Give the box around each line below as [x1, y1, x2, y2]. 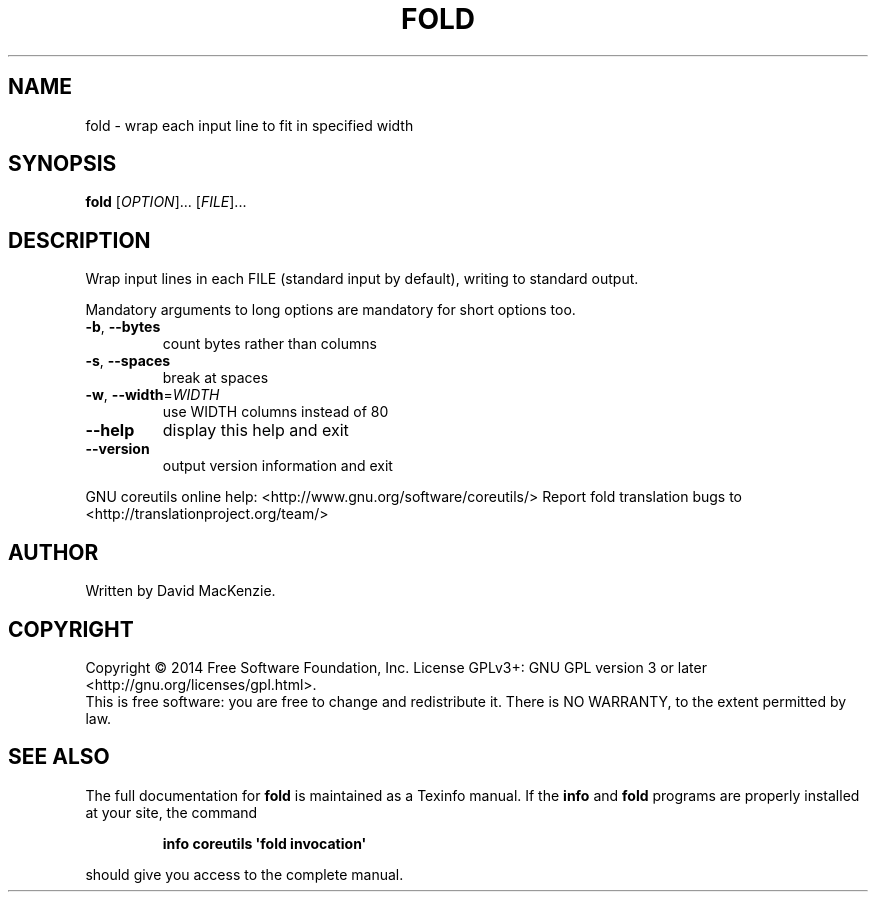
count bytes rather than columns [162, 335, 377, 353]
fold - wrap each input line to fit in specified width [85, 116, 414, 134]
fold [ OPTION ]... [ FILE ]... [85, 193, 247, 211]
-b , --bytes [85, 318, 161, 336]
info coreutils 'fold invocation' [162, 834, 367, 852]
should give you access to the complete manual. [85, 865, 404, 883]
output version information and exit [162, 457, 393, 475]
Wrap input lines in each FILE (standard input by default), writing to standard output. [85, 270, 639, 288]
